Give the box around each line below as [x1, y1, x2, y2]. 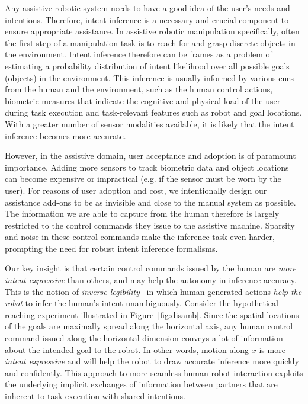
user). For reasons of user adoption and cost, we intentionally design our [5, 184, 267, 196]
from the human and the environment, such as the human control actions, [5, 83, 273, 95]
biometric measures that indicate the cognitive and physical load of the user [5, 94, 281, 107]
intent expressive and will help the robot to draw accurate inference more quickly [5, 355, 299, 367]
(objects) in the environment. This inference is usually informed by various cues [5, 71, 294, 84]
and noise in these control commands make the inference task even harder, [5, 230, 275, 243]
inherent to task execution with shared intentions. [5, 390, 185, 402]
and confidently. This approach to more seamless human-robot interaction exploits [5, 366, 303, 379]
